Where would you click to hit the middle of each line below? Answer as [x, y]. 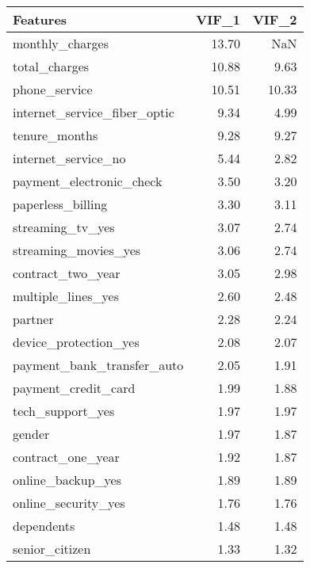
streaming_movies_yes [77, 250]
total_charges [51, 66]
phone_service [53, 89]
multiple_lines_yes [66, 296]
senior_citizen [52, 549]
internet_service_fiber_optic [94, 112]
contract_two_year [67, 273]
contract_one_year [66, 457]
